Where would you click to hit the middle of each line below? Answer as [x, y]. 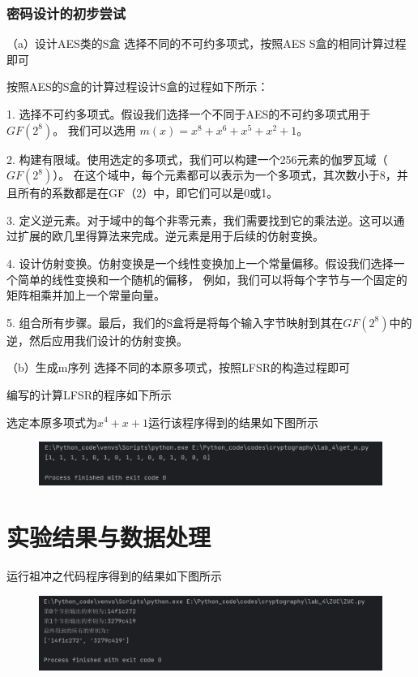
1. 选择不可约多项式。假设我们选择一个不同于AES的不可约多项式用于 [189, 114]
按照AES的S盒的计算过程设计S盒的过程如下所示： [138, 86]
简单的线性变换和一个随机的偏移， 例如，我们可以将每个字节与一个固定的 [212, 279]
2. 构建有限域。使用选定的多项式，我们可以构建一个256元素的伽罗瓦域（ [197, 159]
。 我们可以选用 [94, 129]
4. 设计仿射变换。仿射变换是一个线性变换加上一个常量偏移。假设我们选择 [200, 263]
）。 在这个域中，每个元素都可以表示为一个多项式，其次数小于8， [225, 175]
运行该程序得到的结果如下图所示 [233, 422]
